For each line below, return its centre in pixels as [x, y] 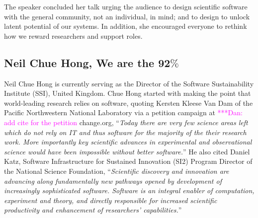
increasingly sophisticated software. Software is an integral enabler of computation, [129, 190]
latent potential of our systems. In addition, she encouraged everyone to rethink [126, 26]
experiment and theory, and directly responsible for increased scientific [111, 200]
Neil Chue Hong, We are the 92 [87, 62]
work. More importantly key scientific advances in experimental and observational [128, 142]
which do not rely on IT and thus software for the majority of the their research [125, 132]
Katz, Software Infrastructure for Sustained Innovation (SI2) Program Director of [128, 161]
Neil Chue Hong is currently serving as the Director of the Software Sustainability [129, 83]
